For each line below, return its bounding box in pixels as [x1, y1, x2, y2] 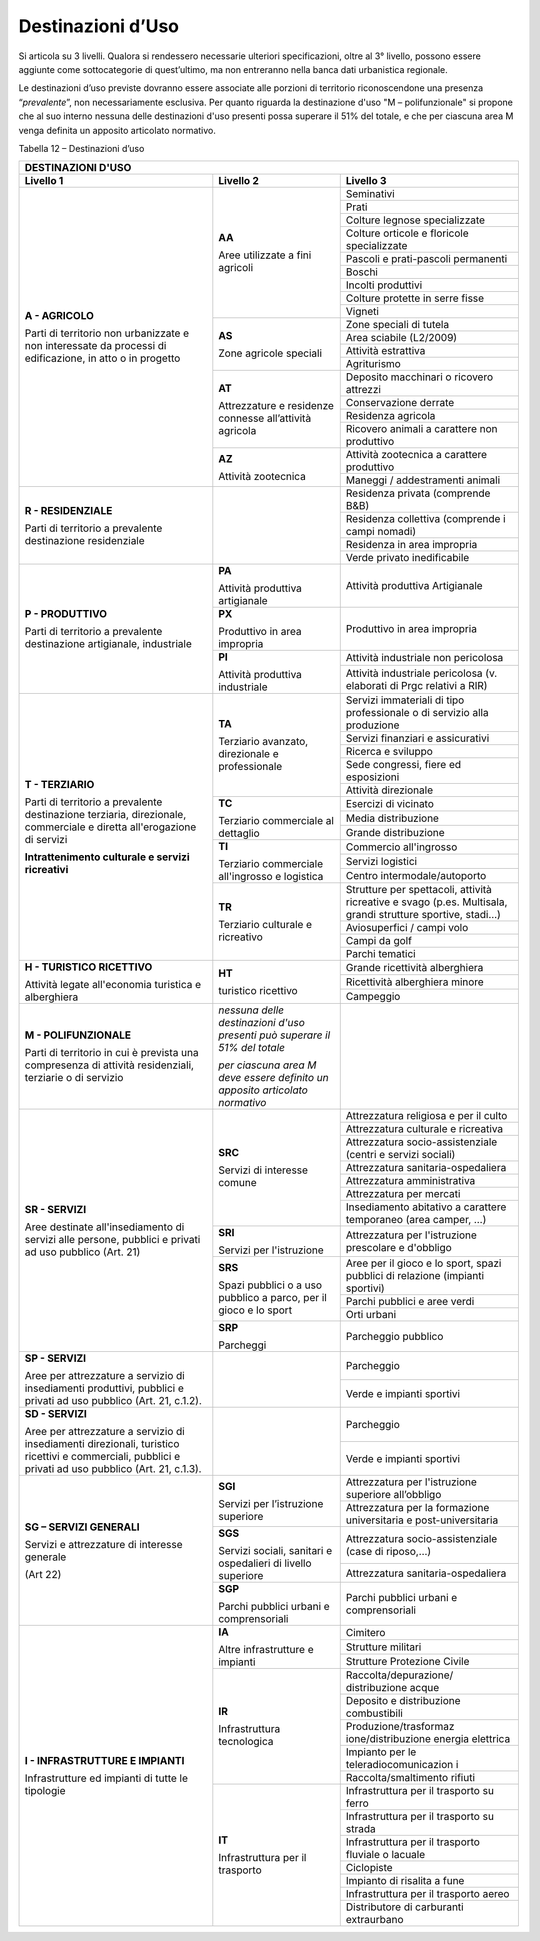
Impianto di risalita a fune [345, 1874, 465, 1888]
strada [345, 1822, 376, 1836]
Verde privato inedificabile [345, 551, 470, 565]
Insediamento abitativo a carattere [345, 1200, 507, 1214]
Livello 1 [24, 174, 64, 188]
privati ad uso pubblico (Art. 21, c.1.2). [24, 1394, 202, 1408]
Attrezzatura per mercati [345, 1187, 461, 1201]
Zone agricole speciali [218, 346, 323, 360]
